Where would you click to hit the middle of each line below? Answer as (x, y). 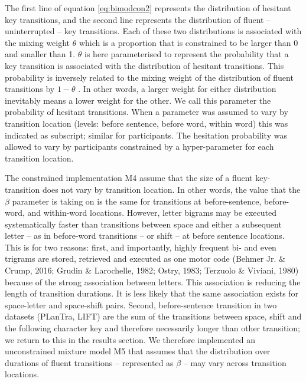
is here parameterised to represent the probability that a (187, 54)
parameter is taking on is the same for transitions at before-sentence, (137, 201)
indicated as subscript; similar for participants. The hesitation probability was (146, 135)
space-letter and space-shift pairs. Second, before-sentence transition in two (141, 304)
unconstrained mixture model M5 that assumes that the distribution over (138, 351)
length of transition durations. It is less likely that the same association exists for (152, 293)
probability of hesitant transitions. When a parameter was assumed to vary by (147, 112)
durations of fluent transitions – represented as (89, 362)
